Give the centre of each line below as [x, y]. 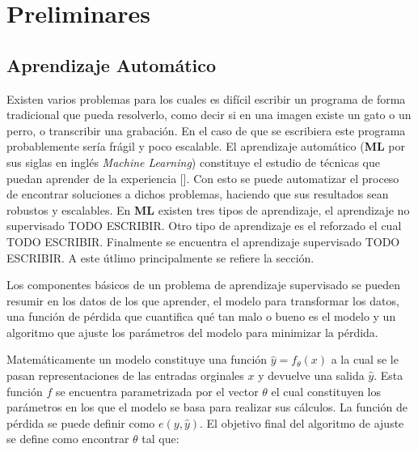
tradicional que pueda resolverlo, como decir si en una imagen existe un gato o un [209, 115]
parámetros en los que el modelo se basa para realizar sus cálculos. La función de [207, 407]
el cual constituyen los [326, 391]
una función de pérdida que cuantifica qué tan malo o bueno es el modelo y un [201, 316]
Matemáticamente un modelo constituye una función [137, 359]
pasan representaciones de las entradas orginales [125, 375]
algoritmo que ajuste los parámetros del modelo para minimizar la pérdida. [192, 332]
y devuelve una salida [311, 375]
